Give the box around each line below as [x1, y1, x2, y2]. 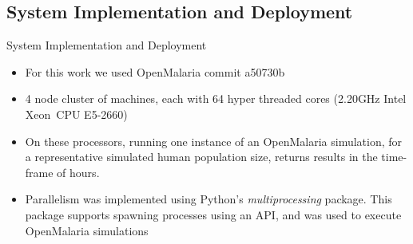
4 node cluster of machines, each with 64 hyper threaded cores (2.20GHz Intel [25, 90, 407, 107]
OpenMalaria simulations [25, 222, 149, 238]
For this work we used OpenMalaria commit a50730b [25, 63, 285, 80]
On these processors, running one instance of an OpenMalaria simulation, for [25, 132, 403, 149]
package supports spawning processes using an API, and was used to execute [25, 206, 402, 222]
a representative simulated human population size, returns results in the [25, 148, 378, 165]
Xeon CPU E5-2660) [25, 105, 128, 122]
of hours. [57, 163, 100, 180]
